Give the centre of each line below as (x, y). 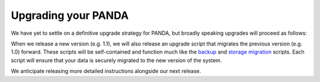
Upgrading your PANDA (70, 15)
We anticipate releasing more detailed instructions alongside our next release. (106, 71)
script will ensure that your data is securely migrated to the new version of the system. (116, 60)
